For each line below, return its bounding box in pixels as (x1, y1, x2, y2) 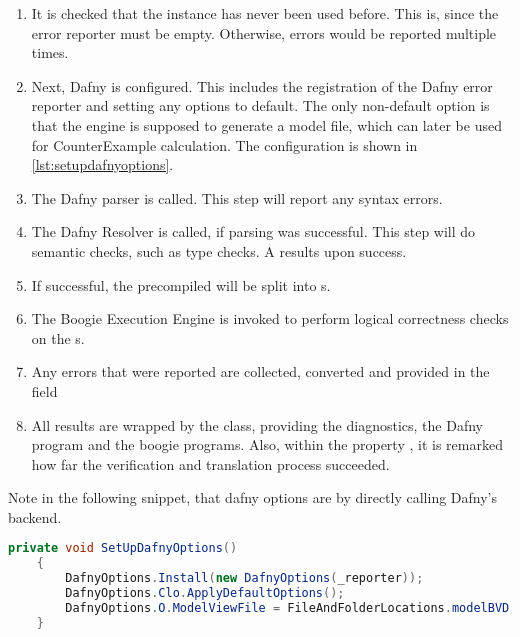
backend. (8, 506, 62, 527)
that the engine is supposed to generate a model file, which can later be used (31, 114, 502, 135)
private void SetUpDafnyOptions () (8, 541, 238, 556)
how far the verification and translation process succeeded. (31, 453, 390, 474)
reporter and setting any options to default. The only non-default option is (31, 95, 490, 116)
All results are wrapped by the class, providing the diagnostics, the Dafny (31, 414, 483, 435)
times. (31, 42, 69, 63)
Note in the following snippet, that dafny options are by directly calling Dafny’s (8, 487, 498, 508)
